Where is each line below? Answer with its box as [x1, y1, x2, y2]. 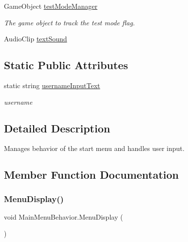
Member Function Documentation [4, 167, 179, 182]
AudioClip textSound [4, 34, 67, 44]
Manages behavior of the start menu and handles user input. [4, 143, 185, 153]
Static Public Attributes [4, 57, 128, 73]
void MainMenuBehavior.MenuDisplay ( [4, 211, 123, 222]
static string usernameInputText [4, 80, 100, 90]
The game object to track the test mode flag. [4, 17, 135, 27]
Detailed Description [4, 120, 111, 135]
